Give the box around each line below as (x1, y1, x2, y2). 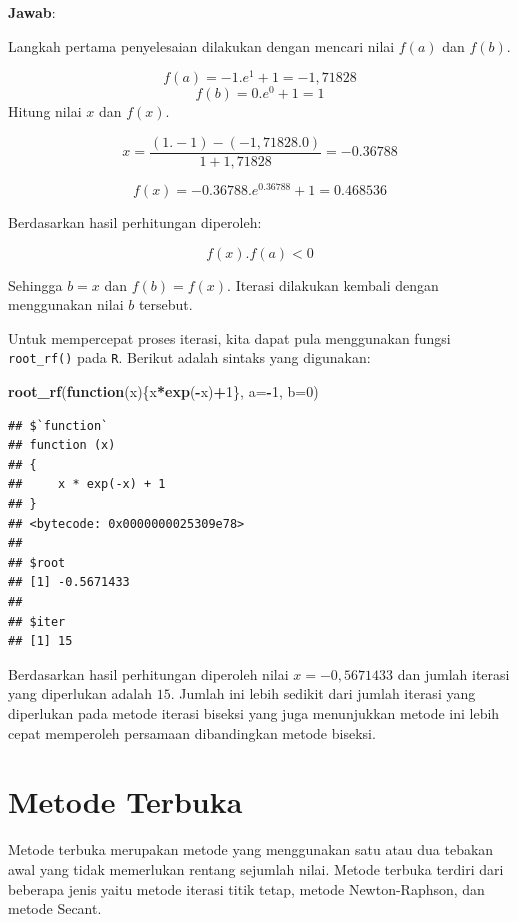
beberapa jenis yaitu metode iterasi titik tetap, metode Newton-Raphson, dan (8, 878, 485, 899)
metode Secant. (8, 898, 102, 919)
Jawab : (8, 2, 56, 22)
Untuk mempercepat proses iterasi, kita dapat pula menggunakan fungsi (8, 327, 451, 348)
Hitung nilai (8, 101, 82, 122)
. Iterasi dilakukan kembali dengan (227, 274, 439, 295)
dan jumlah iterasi (397, 663, 510, 684)
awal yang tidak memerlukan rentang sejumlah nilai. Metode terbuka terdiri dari (8, 858, 504, 879)
